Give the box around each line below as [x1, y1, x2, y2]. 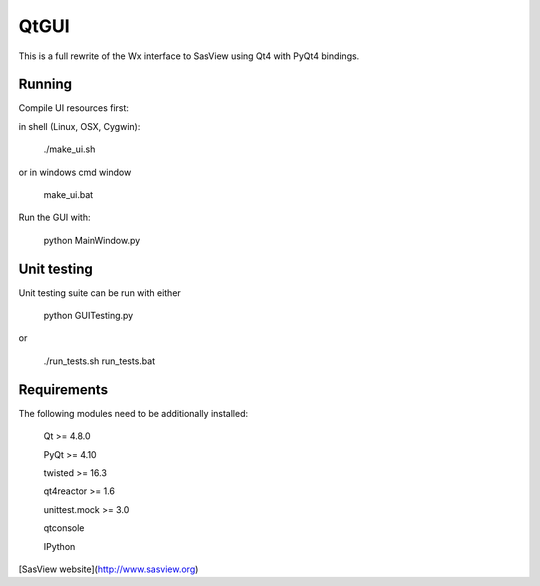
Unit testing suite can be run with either [18, 286, 182, 299]
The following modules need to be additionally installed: [18, 407, 249, 419]
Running [18, 76, 73, 93]
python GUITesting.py [43, 310, 134, 322]
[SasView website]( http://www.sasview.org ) [18, 563, 199, 575]
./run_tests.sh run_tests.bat [43, 355, 155, 367]
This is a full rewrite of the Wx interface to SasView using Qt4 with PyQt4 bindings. [18, 50, 360, 62]
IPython [43, 540, 76, 552]
